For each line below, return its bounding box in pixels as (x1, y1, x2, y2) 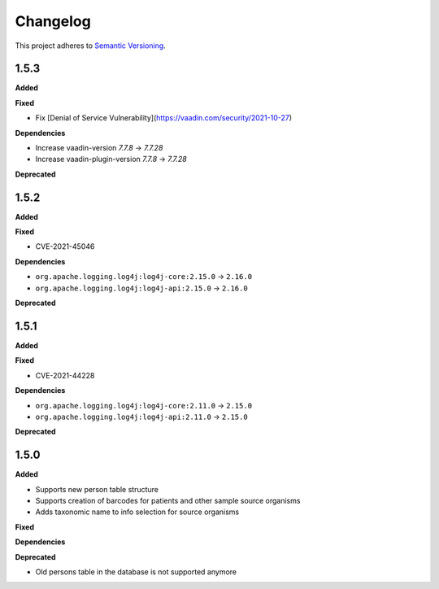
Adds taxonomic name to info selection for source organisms (35, 507, 240, 517)
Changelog (15, 12, 91, 30)
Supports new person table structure (35, 484, 159, 494)
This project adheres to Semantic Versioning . (15, 41, 166, 50)
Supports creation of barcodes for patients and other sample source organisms (35, 495, 301, 505)
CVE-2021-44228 (35, 370, 95, 380)
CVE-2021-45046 (35, 242, 95, 251)
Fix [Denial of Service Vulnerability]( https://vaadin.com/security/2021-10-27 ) (35, 113, 293, 123)
